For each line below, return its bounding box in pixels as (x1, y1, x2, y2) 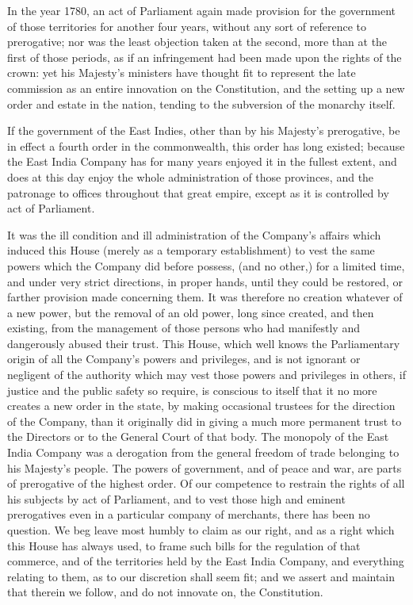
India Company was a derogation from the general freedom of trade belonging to (7, 444, 400, 461)
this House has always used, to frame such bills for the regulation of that (7, 537, 361, 553)
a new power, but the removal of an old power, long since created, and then (7, 304, 374, 320)
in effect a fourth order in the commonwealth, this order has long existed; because (7, 137, 405, 154)
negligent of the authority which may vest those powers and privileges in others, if (7, 366, 406, 383)
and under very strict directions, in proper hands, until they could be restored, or (7, 273, 403, 289)
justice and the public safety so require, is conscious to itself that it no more (7, 381, 377, 398)
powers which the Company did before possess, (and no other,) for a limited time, (7, 257, 405, 274)
